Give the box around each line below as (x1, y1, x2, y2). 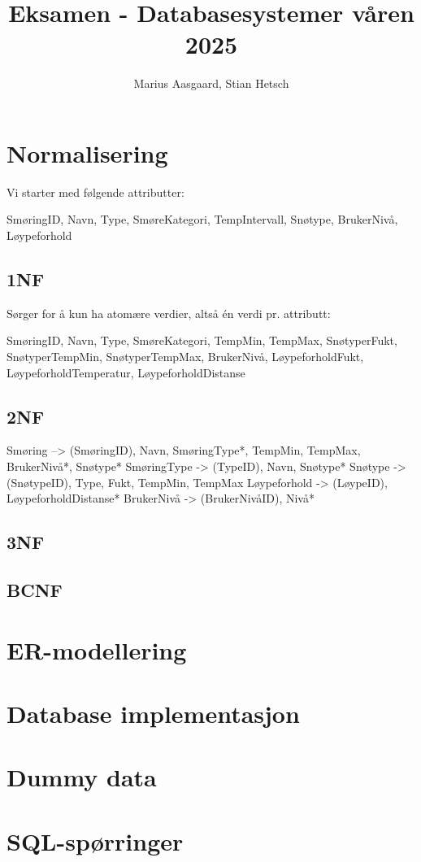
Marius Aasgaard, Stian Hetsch (133, 75, 289, 92)
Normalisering (7, 136, 168, 169)
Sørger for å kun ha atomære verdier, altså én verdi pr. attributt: (7, 304, 331, 321)
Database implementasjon (7, 696, 300, 729)
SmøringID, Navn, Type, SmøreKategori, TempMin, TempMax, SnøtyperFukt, (7, 332, 397, 349)
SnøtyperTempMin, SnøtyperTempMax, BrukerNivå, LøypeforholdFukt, (7, 348, 364, 365)
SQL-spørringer (7, 824, 184, 857)
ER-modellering (7, 633, 187, 666)
